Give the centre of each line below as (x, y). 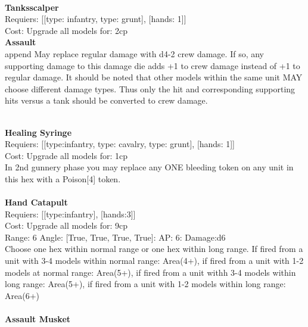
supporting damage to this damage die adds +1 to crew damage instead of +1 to (153, 65)
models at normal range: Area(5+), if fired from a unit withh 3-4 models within (150, 272)
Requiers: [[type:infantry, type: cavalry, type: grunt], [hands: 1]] (120, 144)
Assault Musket (38, 319)
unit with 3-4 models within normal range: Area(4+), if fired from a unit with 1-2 (154, 261)
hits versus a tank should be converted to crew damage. (106, 100)
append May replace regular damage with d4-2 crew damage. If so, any (134, 53)
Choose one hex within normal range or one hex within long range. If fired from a (154, 249)
